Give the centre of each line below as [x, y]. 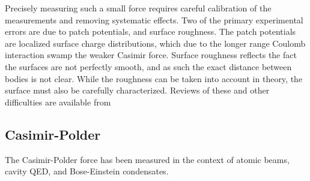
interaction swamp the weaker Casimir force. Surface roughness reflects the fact [151, 55]
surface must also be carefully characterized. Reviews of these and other [137, 90]
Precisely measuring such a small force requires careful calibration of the [138, 8]
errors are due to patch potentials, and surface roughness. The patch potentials [150, 31]
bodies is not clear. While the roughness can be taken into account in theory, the [154, 78]
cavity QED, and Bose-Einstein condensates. [87, 171]
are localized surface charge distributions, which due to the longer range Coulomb [155, 43]
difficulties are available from [58, 102]
